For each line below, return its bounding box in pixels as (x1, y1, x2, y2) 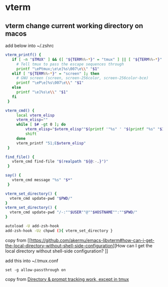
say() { (5, 173, 21, 178)
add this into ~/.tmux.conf (5, 257, 58, 263)
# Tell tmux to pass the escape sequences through (16, 62, 124, 67)
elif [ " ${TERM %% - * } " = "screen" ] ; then (11, 71, 99, 76)
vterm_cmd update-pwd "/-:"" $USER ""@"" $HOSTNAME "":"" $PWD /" (9, 210, 137, 215)
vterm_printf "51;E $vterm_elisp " (16, 140, 86, 146)
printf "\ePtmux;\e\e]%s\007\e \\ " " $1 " (16, 66, 99, 71)
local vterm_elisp (16, 112, 55, 118)
